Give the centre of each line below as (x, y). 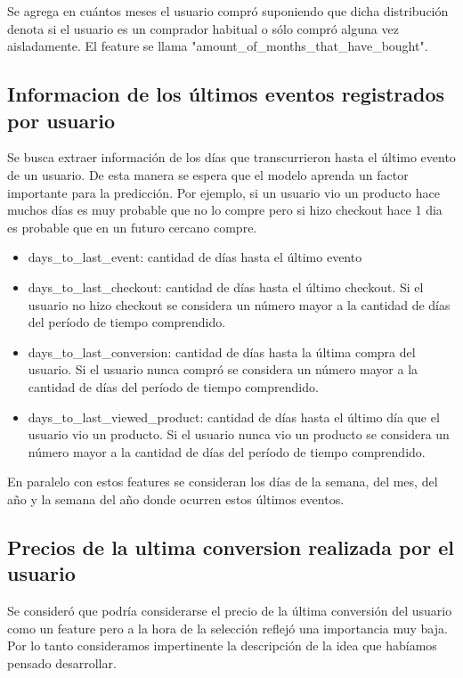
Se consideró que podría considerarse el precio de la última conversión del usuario (230, 611)
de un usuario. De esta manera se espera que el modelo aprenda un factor (208, 174)
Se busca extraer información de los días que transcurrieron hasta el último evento (231, 157)
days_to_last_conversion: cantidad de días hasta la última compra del (222, 351)
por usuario (61, 120)
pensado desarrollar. (62, 662)
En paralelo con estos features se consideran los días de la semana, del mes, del (223, 482)
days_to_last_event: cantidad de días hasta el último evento (195, 257)
